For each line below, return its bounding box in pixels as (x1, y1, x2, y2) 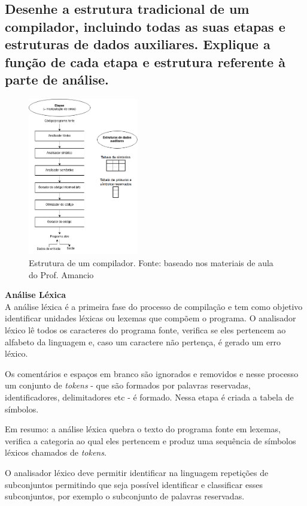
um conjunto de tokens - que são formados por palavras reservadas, (5, 379, 251, 391)
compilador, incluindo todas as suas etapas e (5, 17, 285, 35)
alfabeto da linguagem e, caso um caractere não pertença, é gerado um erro (5, 335, 281, 348)
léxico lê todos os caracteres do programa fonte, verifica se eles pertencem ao (5, 324, 286, 336)
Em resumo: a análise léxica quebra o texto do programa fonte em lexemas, (5, 423, 281, 435)
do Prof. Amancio (29, 268, 94, 281)
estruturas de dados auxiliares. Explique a (5, 35, 270, 53)
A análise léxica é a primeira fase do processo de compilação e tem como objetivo (5, 300, 303, 312)
